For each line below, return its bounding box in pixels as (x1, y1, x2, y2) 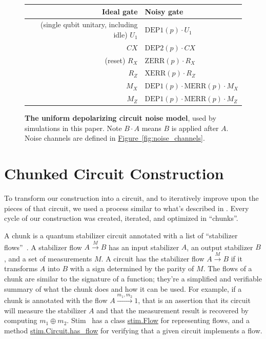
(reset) (105, 54, 126, 65)
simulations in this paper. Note (25, 122, 122, 133)
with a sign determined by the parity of (70, 263, 194, 274)
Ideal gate (101, 6, 138, 16)
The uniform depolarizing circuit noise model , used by (25, 112, 216, 123)
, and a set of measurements (4, 253, 92, 263)
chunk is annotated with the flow (4, 295, 108, 306)
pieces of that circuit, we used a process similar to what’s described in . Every (4, 202, 249, 213)
